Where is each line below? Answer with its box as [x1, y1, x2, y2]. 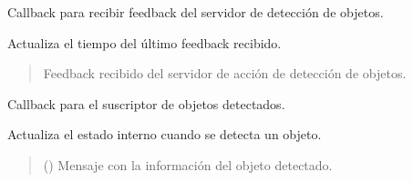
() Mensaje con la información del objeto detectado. [43, 155, 333, 174]
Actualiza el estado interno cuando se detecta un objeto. [7, 125, 322, 144]
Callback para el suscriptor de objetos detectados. [7, 94, 285, 113]
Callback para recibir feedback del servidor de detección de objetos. [7, 3, 384, 21]
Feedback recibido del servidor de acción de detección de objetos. [43, 64, 407, 83]
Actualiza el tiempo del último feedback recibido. [7, 33, 282, 52]
